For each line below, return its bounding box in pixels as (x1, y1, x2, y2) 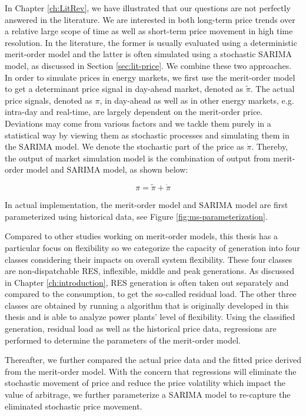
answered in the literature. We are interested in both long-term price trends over (5, 13, 295, 25)
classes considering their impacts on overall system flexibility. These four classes (5, 253, 292, 265)
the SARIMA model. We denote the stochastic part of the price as (5, 140, 244, 153)
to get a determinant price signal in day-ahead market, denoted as (5, 82, 244, 95)
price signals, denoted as (5, 94, 92, 106)
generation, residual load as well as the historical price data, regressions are (5, 322, 277, 335)
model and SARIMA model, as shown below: (26, 163, 188, 176)
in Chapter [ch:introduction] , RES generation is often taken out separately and (5, 276, 289, 288)
